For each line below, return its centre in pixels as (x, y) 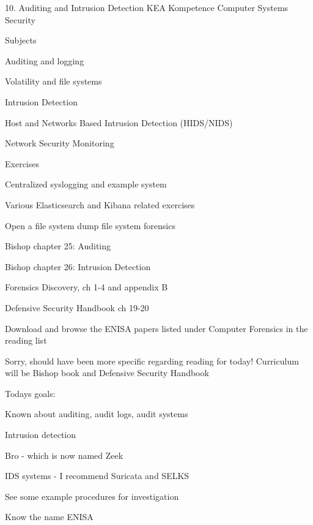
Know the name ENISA (49, 517)
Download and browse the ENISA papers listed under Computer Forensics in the (156, 328)
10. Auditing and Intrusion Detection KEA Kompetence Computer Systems (147, 7)
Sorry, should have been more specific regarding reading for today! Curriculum (152, 361)
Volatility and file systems (53, 81)
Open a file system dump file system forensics (90, 225)
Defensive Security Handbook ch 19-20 (77, 307)
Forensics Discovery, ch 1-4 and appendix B (87, 287)
